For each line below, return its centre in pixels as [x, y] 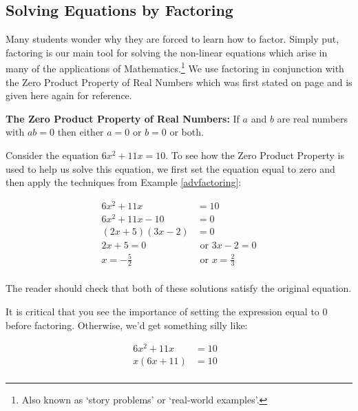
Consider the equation [52, 155]
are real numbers [313, 118]
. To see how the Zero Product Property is [255, 155]
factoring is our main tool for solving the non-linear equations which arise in [167, 52]
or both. [187, 132]
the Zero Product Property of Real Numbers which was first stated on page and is [179, 82]
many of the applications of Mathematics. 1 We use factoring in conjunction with [175, 67]
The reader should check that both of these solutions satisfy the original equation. [179, 288]
